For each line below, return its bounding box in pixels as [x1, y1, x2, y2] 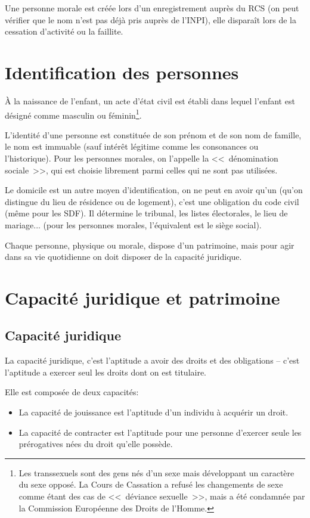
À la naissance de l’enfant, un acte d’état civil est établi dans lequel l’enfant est [5, 94, 295, 107]
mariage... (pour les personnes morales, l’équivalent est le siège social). [5, 218, 262, 231]
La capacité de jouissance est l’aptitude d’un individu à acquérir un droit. [18, 406, 289, 418]
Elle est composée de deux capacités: [5, 386, 139, 398]
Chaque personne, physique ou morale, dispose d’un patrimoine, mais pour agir [5, 238, 294, 251]
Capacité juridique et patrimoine [5, 285, 280, 309]
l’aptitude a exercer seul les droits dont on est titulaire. [5, 365, 207, 378]
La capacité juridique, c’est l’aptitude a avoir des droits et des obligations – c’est [5, 354, 300, 367]
